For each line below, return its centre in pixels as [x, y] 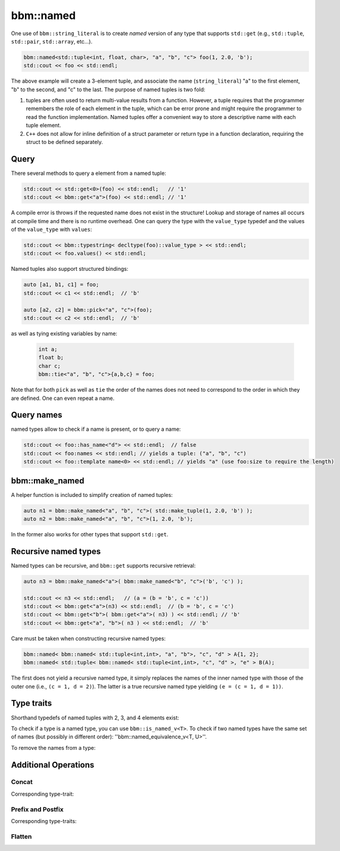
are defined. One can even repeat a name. [63, 398]
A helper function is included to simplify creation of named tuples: [92, 495]
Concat [22, 782]
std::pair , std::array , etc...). [52, 41]
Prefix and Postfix [37, 809]
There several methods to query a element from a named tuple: [89, 173]
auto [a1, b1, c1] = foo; [61, 285]
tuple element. [43, 126]
